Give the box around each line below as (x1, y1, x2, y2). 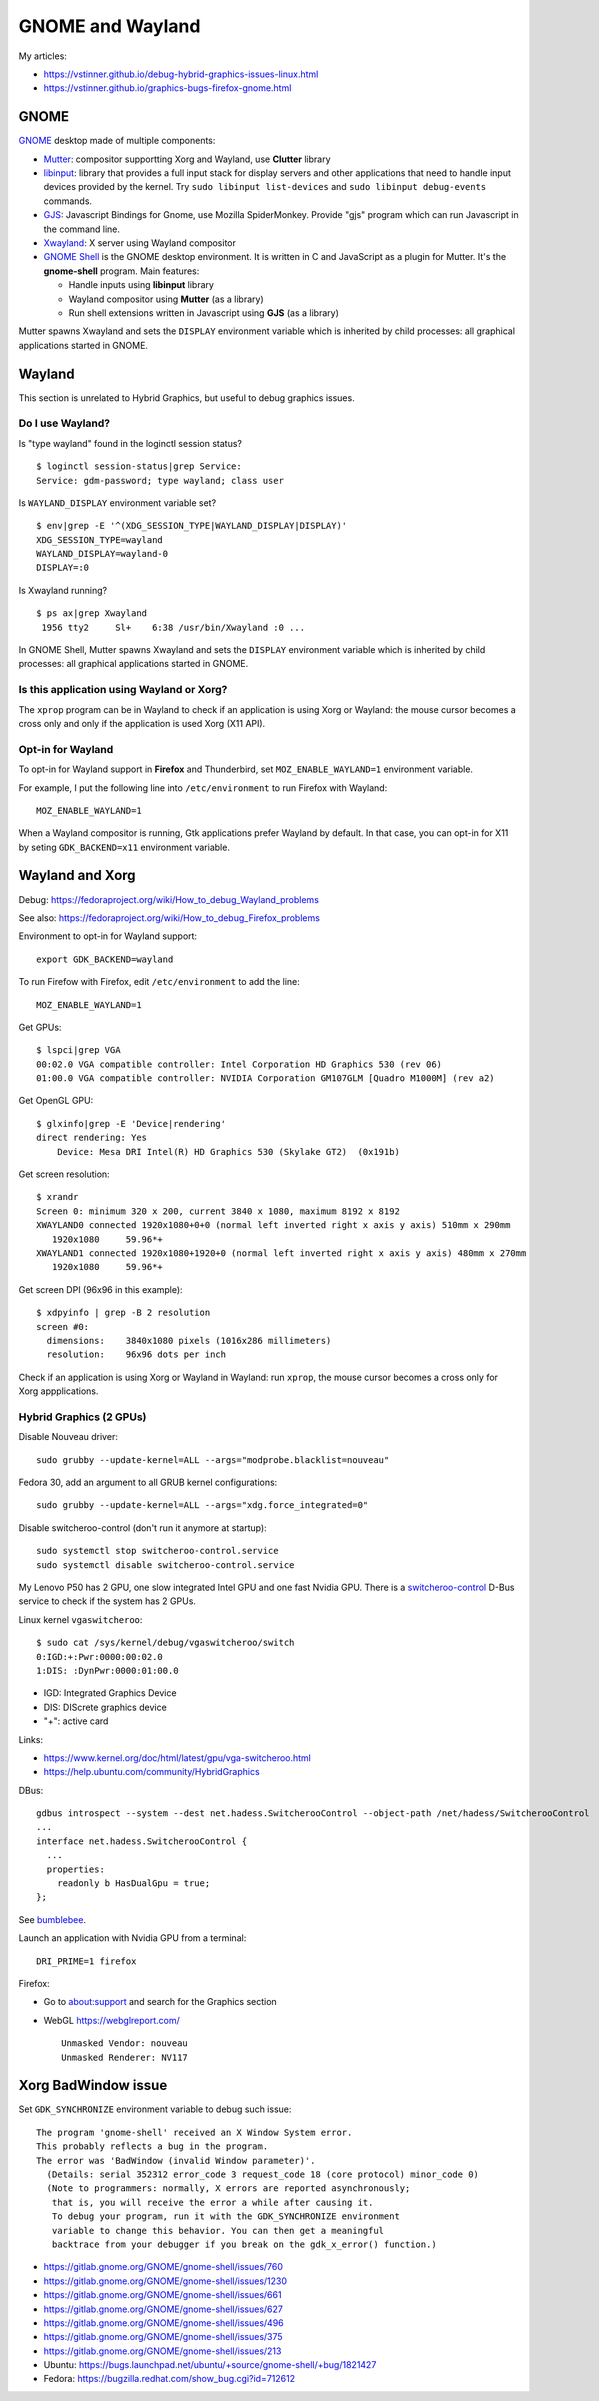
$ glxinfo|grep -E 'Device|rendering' (36, 1118, 227, 1129)
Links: (18, 1733, 44, 1745)
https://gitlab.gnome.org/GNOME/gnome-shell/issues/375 (43, 2331, 284, 2343)
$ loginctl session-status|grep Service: (36, 461, 242, 472)
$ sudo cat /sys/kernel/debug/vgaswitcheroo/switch (36, 1637, 295, 1649)
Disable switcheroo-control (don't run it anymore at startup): (18, 1521, 267, 1534)
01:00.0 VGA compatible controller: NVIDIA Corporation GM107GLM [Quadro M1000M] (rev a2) (36, 1073, 495, 1084)
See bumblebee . (18, 1913, 87, 1925)
